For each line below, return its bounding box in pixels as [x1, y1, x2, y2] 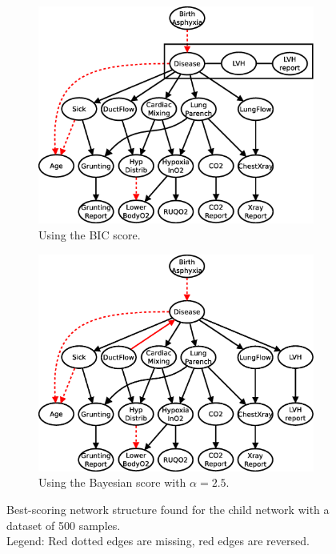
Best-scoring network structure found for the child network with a [6, 500, 330, 517]
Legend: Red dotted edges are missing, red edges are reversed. [6, 532, 310, 549]
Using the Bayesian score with [38, 474, 186, 491]
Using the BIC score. [38, 227, 141, 243]
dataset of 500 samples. [6, 516, 121, 533]
